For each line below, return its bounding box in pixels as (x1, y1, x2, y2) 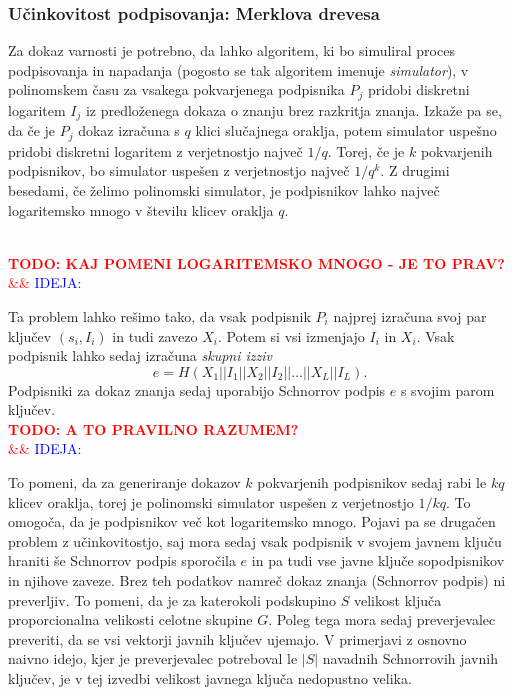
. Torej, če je (327, 140, 405, 161)
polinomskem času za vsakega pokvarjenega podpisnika (8, 79, 345, 100)
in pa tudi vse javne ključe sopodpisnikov (251, 550, 505, 571)
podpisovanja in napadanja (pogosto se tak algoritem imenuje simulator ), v (8, 59, 469, 80)
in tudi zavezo (112, 325, 198, 346)
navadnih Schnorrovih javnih (322, 648, 498, 669)
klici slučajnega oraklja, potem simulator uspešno (195, 120, 497, 141)
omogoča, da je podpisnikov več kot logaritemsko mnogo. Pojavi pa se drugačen (8, 511, 496, 532)
